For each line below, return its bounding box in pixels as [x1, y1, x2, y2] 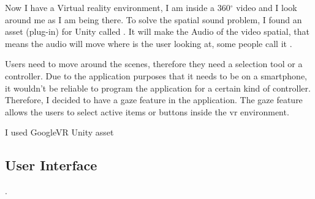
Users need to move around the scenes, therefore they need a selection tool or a [5, 57, 303, 70]
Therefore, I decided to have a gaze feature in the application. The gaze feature [5, 93, 303, 106]
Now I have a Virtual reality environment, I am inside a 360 [5, 1, 230, 13]
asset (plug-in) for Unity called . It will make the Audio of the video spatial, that [5, 25, 309, 38]
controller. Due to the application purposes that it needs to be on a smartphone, [5, 69, 308, 82]
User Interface [5, 156, 97, 175]
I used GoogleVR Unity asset [5, 126, 114, 139]
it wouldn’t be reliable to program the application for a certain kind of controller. [5, 81, 311, 94]
